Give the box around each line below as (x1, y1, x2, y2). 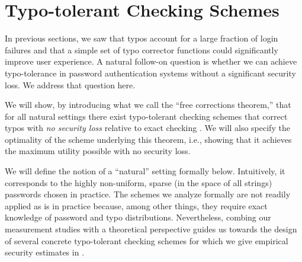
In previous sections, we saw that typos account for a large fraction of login (5, 32, 278, 44)
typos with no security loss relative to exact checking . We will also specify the (5, 122, 290, 134)
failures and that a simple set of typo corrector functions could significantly (5, 43, 278, 56)
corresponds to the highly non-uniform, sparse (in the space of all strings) (5, 176, 272, 188)
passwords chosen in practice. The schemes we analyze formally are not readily (5, 188, 291, 200)
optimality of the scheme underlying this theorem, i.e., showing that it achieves (5, 133, 292, 145)
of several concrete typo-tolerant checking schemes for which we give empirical (5, 234, 288, 247)
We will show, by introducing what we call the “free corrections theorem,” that (5, 98, 291, 111)
